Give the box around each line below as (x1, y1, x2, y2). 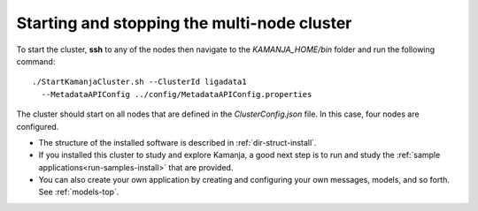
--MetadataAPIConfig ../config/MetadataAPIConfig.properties (41, 89, 312, 99)
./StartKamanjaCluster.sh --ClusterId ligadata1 (32, 77, 247, 87)
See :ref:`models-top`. (38, 186, 119, 198)
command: (16, 56, 56, 66)
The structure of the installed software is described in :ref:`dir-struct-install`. (38, 137, 317, 147)
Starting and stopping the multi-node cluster (16, 13, 352, 33)
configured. (16, 121, 59, 132)
